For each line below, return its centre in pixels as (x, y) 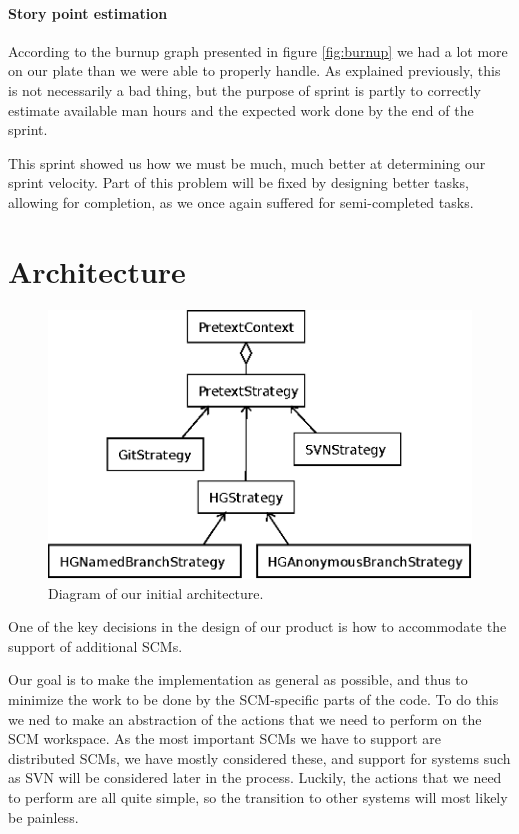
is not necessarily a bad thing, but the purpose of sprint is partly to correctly (244, 89)
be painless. (43, 816)
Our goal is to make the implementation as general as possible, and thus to (238, 679)
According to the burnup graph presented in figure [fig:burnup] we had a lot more (258, 50)
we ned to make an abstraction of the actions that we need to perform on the (245, 718)
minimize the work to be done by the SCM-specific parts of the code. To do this (253, 699)
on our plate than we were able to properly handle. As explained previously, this (254, 70)
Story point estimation (88, 12)
